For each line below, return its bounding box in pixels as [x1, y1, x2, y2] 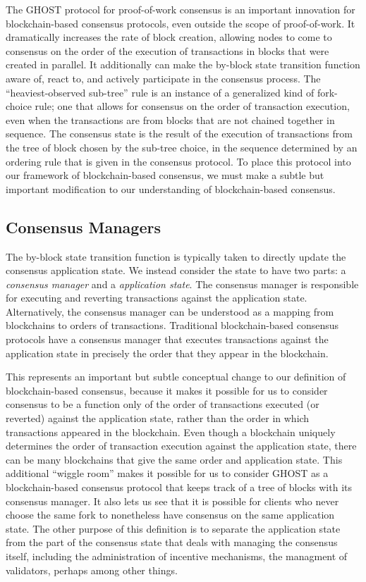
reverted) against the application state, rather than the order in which [6, 411, 310, 426]
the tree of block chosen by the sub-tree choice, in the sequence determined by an [6, 140, 358, 154]
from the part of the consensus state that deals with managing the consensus [6, 535, 338, 550]
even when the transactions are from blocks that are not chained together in [6, 112, 335, 127]
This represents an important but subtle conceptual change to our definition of [6, 369, 346, 384]
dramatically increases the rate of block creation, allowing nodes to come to [6, 30, 332, 44]
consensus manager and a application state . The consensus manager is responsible [6, 276, 359, 291]
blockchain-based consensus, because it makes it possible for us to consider [6, 383, 328, 397]
